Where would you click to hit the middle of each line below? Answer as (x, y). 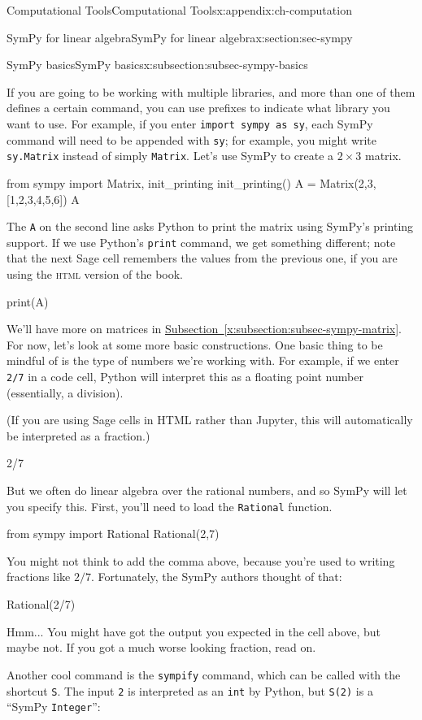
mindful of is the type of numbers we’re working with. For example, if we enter (203, 360)
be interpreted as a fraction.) (78, 435)
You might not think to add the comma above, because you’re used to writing (201, 560)
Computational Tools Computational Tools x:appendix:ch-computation (179, 10)
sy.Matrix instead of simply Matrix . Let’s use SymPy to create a (170, 156)
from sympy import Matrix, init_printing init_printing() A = (161, 182)
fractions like (39, 577)
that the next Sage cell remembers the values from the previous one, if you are (202, 258)
